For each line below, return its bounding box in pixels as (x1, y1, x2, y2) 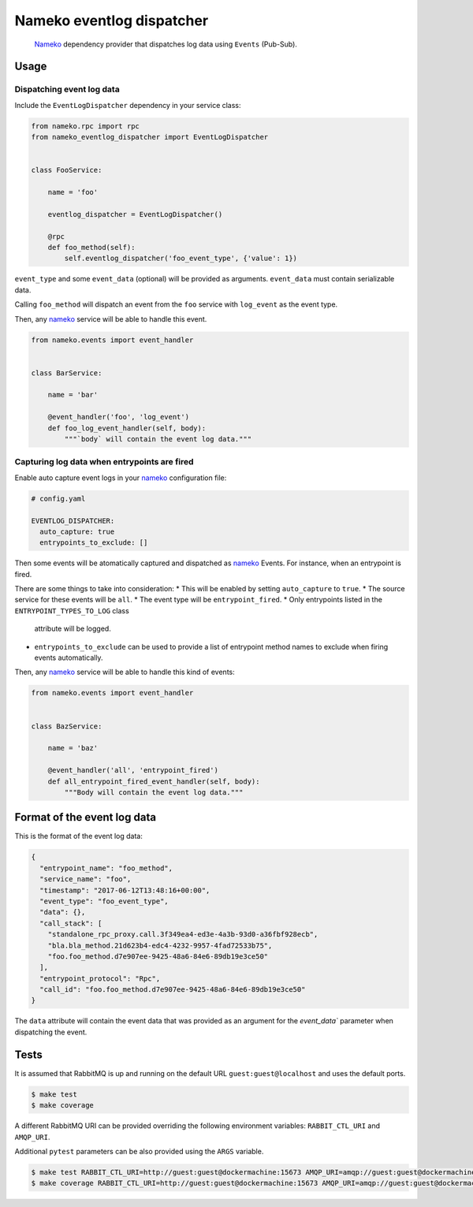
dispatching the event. (14, 1027, 88, 1037)
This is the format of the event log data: (14, 832, 143, 841)
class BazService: (31, 721, 102, 731)
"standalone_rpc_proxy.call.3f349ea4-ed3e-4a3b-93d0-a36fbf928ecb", (47, 930, 318, 939)
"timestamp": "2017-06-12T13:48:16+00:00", (39, 885, 210, 895)
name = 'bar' (47, 390, 99, 400)
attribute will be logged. (34, 624, 112, 634)
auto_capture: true (39, 527, 115, 536)
